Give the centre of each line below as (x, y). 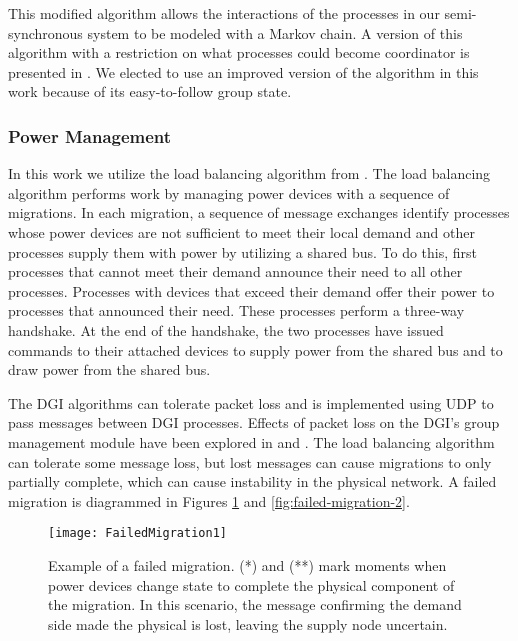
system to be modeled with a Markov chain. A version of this (275, 32)
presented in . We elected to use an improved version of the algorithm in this (243, 71)
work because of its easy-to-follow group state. (150, 91)
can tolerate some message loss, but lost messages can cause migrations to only (250, 461)
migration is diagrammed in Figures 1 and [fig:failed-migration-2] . (209, 500)
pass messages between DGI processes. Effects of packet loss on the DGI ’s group (254, 422)
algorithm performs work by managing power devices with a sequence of (229, 192)
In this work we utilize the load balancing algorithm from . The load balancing (249, 173)
